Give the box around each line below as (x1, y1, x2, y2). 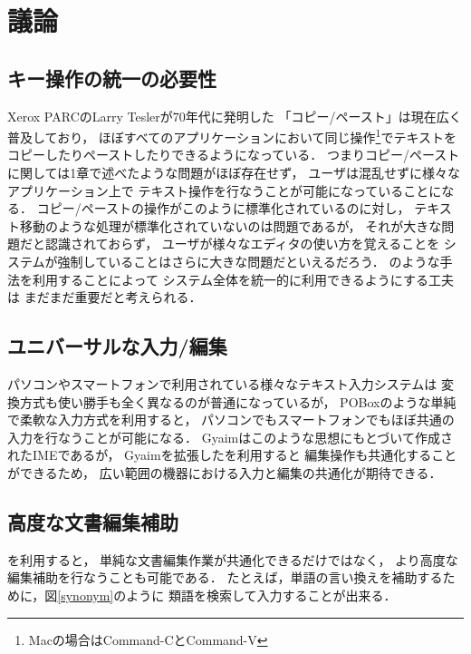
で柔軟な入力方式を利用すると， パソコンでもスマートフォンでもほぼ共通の (7, 410, 455, 429)
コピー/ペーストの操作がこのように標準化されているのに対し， (36, 199, 410, 218)
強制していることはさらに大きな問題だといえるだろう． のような (57, 251, 440, 270)
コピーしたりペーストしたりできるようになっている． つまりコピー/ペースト (7, 145, 460, 164)
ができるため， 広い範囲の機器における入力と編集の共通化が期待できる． (7, 463, 442, 482)
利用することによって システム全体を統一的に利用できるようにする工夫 (32, 269, 454, 288)
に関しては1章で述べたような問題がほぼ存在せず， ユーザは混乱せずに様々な (7, 163, 460, 182)
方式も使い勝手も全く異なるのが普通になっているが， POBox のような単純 (19, 392, 457, 411)
